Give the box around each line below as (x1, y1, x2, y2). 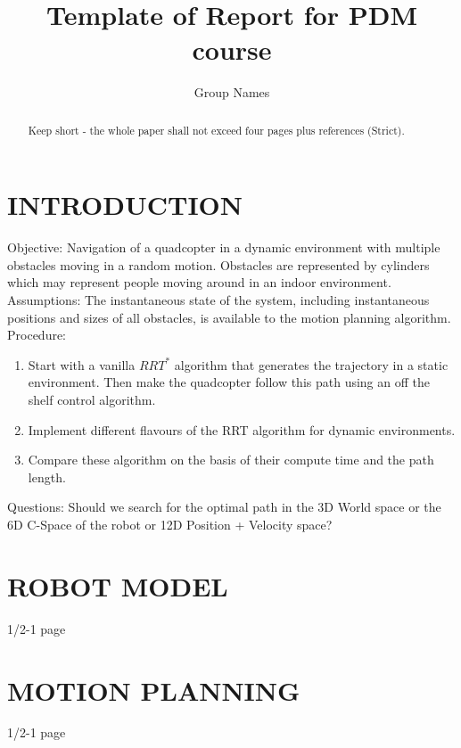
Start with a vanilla (28, 355, 136, 374)
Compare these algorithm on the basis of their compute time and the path (28, 450, 434, 469)
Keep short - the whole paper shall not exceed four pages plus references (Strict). (28, 122, 405, 137)
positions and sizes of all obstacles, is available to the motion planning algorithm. (7, 308, 451, 326)
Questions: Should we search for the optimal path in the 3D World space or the (7, 497, 441, 516)
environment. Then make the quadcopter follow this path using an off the (28, 373, 430, 391)
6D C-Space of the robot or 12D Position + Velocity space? (7, 515, 333, 534)
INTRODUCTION (7, 186, 243, 223)
